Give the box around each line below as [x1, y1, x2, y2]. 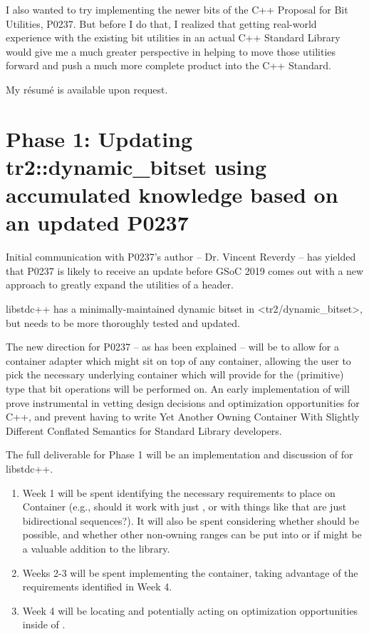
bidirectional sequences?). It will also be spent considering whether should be [22, 513, 360, 528]
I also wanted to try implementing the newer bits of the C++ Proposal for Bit [6, 2, 348, 16]
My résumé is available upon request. [6, 81, 168, 96]
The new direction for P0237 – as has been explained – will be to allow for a [6, 339, 339, 354]
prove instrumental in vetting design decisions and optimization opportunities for [6, 395, 360, 410]
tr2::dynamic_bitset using [6, 151, 267, 181]
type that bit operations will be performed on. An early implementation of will [6, 381, 350, 396]
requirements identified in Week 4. [22, 579, 172, 594]
